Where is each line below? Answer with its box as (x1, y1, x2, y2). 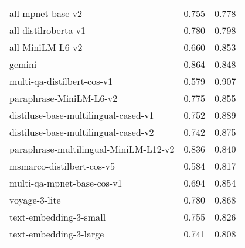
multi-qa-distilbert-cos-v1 (9, 74, 113, 88)
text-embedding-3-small (9, 210, 106, 223)
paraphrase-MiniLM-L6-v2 (9, 91, 118, 105)
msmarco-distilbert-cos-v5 (9, 159, 115, 173)
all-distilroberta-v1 (9, 23, 86, 37)
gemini (9, 57, 37, 71)
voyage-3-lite (9, 193, 61, 206)
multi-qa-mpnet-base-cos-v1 (9, 176, 122, 190)
